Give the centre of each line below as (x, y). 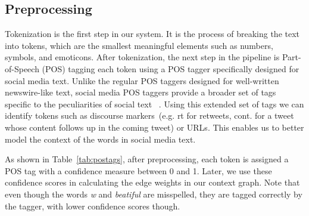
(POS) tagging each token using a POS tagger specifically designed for (171, 68)
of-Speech (22, 68)
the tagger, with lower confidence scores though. (93, 206)
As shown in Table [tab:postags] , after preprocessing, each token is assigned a (147, 159)
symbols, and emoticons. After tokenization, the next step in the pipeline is (142, 57)
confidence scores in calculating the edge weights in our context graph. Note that (152, 182)
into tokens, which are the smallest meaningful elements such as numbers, (139, 45)
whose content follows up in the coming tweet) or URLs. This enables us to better (154, 127)
